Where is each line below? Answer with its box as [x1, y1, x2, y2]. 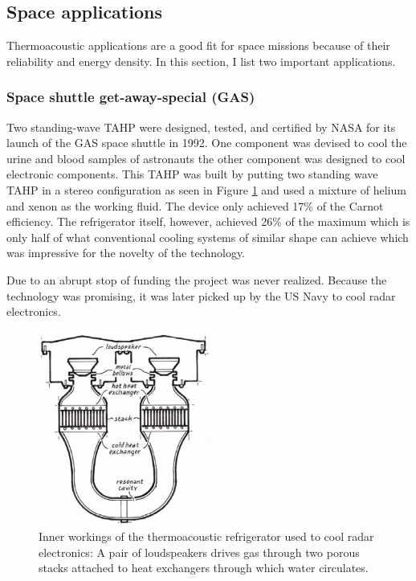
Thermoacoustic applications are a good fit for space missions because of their [6, 37, 390, 54]
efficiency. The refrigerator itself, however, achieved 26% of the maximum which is [6, 213, 410, 230]
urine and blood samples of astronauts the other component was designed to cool [6, 149, 406, 166]
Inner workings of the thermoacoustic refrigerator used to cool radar [39, 528, 374, 545]
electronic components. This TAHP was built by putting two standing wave [6, 166, 378, 182]
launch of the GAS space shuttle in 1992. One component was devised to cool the [6, 134, 407, 151]
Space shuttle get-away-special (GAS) [6, 87, 255, 107]
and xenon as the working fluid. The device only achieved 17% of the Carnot [6, 197, 384, 214]
